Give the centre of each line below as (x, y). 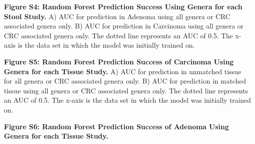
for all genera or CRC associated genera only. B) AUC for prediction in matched (125, 81)
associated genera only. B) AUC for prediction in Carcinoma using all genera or (124, 26)
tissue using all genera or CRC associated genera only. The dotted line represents (126, 90)
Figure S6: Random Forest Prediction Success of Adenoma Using (116, 126)
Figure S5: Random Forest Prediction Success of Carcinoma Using (119, 61)
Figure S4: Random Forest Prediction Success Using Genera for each (123, 6)
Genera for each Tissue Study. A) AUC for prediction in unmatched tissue (123, 71)
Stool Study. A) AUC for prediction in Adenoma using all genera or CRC (117, 16)
